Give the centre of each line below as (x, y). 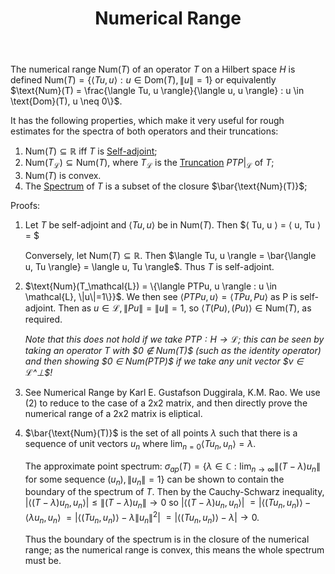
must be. (43, 560)
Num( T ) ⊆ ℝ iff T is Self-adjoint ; (91, 151)
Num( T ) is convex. (63, 175)
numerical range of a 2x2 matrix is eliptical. (113, 413)
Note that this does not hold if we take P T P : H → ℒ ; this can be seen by (174, 339)
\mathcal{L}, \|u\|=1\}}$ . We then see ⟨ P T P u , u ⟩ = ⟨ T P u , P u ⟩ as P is (161, 296)
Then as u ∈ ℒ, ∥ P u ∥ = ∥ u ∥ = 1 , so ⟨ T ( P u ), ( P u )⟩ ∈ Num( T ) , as (185, 308)
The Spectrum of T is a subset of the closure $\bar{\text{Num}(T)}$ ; (166, 186)
